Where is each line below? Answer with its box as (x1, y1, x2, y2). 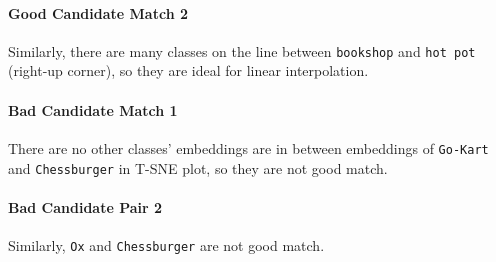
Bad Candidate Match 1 (8, 99, 178, 120)
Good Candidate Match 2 (8, 2, 188, 23)
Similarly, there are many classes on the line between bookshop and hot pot (8, 40, 476, 61)
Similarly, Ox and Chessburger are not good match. (8, 234, 325, 255)
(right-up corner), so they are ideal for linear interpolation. (8, 60, 369, 81)
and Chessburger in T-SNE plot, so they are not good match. (8, 157, 388, 178)
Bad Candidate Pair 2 (8, 196, 163, 217)
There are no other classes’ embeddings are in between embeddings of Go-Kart (8, 137, 489, 158)
